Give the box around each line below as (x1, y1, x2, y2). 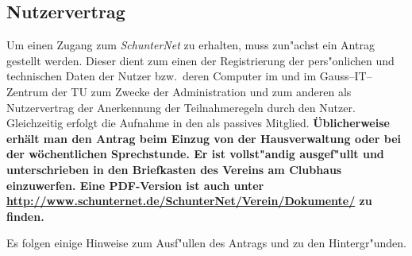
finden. (6, 208, 44, 224)
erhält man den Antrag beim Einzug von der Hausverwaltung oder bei (6, 130, 401, 146)
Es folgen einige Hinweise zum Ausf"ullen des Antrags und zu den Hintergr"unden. (6, 235, 406, 251)
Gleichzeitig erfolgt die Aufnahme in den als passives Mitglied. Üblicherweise (6, 114, 390, 131)
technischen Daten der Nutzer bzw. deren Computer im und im (6, 68, 317, 84)
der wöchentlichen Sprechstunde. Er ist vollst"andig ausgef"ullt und (6, 145, 384, 162)
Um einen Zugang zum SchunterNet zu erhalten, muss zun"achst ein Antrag (6, 37, 375, 53)
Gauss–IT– (319, 68, 372, 84)
